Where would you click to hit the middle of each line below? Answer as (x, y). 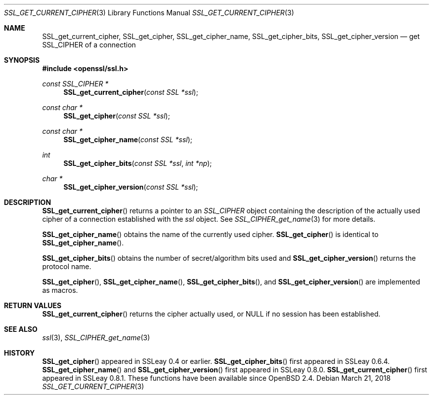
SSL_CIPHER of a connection (89, 45)
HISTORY (20, 353)
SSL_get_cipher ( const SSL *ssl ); (117, 116)
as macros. (60, 290)
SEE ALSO (21, 329)
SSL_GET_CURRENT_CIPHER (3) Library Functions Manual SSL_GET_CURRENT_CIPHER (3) (149, 13)
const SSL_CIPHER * (75, 84)
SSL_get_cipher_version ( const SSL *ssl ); (131, 187)
